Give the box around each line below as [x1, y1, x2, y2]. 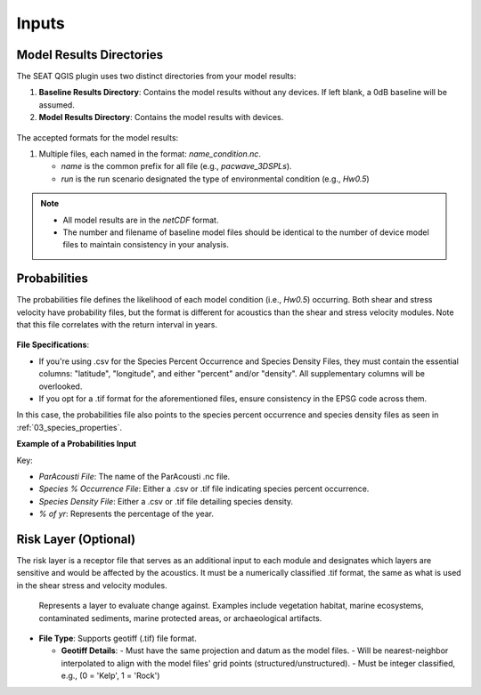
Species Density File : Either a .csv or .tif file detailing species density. [38, 496, 294, 506]
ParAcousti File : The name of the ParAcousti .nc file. [38, 471, 231, 481]
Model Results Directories [16, 47, 164, 62]
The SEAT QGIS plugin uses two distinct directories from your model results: [16, 71, 297, 82]
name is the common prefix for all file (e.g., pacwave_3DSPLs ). [61, 161, 293, 172]
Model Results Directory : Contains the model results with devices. [38, 112, 284, 123]
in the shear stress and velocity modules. [16, 579, 168, 591]
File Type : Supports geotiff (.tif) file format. [38, 633, 198, 643]
